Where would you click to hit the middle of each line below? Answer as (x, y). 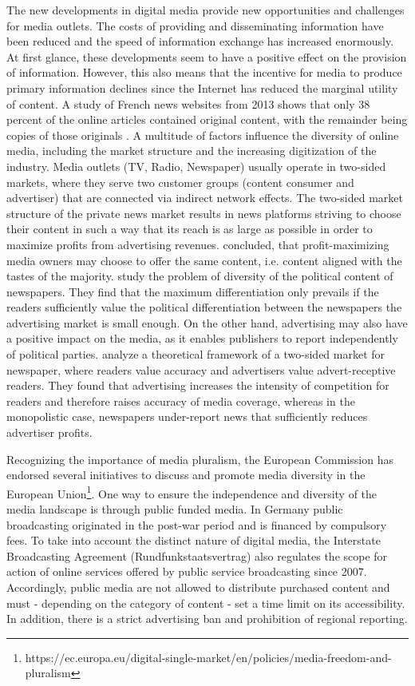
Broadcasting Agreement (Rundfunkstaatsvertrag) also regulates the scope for (197, 555)
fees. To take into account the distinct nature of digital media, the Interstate (194, 540)
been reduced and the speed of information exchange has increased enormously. (200, 41)
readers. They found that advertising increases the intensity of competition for (198, 385)
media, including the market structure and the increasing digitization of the (192, 151)
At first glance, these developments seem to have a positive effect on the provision (207, 56)
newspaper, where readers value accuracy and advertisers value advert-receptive (201, 369)
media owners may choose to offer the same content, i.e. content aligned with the (204, 260)
